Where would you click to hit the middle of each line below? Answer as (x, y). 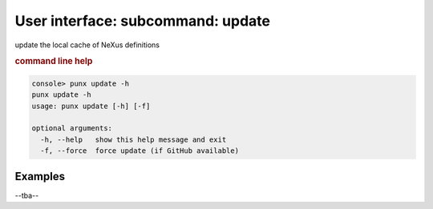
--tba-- (27, 195)
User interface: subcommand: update (142, 21)
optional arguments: (72, 129)
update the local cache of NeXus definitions (87, 45)
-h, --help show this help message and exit (134, 139)
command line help (54, 62)
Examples (40, 176)
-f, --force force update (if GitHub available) (140, 151)
